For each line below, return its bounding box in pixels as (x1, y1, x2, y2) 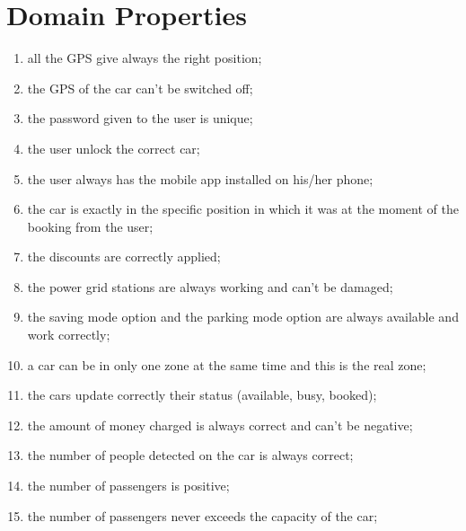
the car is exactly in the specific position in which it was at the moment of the (27, 199, 459, 218)
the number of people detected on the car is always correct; (27, 446, 354, 465)
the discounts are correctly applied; (27, 247, 221, 266)
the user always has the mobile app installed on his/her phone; (27, 169, 374, 188)
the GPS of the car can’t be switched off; (27, 78, 253, 97)
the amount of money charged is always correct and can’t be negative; (27, 415, 413, 434)
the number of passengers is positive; (27, 476, 230, 495)
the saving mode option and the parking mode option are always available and (27, 307, 459, 326)
